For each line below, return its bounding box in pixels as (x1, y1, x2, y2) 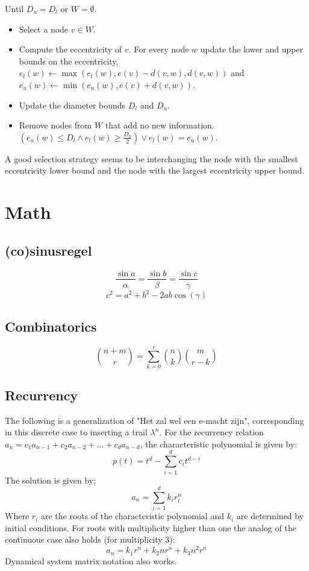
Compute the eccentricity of (19, 43, 122, 55)
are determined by (236, 509, 304, 522)
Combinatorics (5, 317, 97, 336)
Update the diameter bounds (19, 98, 126, 111)
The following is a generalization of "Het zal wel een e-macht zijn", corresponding (5, 414, 304, 426)
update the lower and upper (200, 43, 304, 55)
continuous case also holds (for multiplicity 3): (5, 533, 175, 546)
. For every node (128, 43, 189, 55)
